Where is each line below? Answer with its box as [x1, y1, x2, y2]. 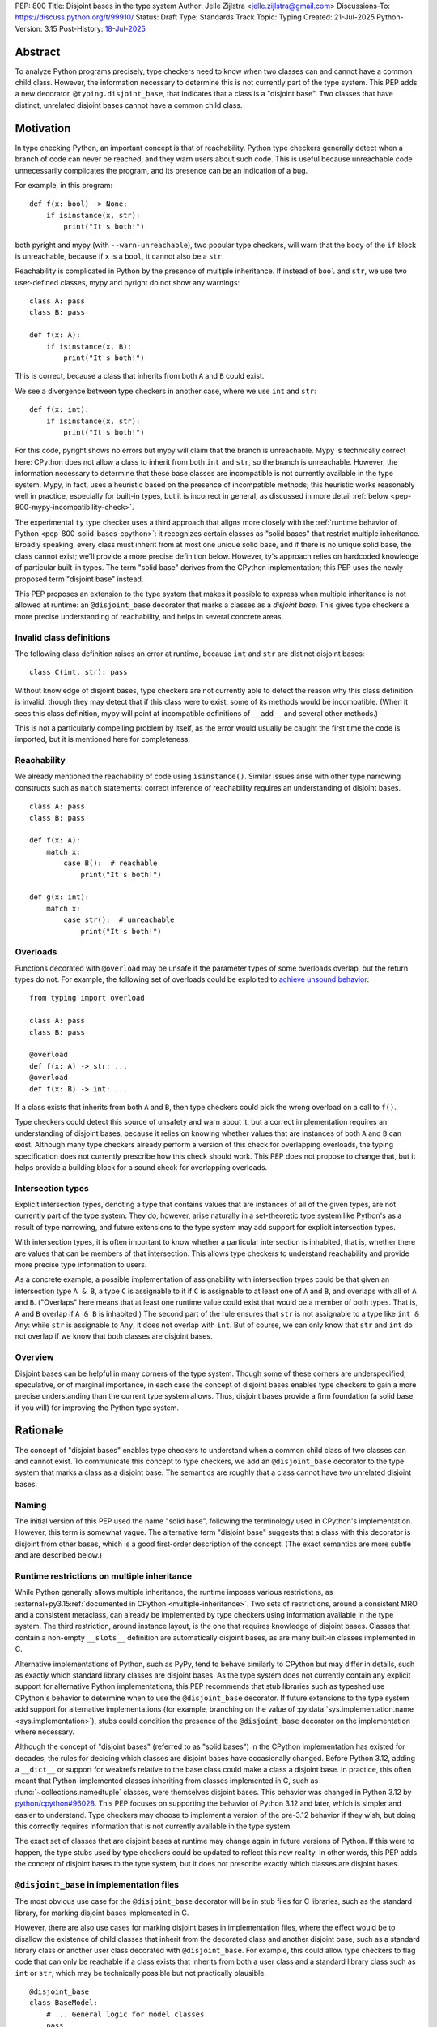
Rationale [15, 1424, 64, 1438]
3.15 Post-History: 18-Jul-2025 [44, 24, 146, 33]
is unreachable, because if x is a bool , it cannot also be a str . [15, 251, 224, 261]
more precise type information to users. [15, 1260, 147, 1270]
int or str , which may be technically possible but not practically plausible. [15, 1968, 267, 1978]
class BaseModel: [29, 1999, 98, 2008]
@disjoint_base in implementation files [15, 1879, 180, 1890]
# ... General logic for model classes [45, 2009, 205, 2019]
